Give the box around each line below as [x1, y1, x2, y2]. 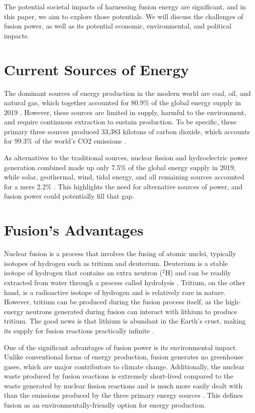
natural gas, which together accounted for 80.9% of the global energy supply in [4, 97, 241, 108]
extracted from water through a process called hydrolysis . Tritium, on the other [4, 277, 246, 287]
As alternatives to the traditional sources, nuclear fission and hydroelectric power [4, 152, 248, 163]
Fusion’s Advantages [4, 220, 144, 240]
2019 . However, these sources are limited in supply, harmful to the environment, [4, 107, 246, 117]
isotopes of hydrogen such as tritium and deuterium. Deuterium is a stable [4, 258, 228, 268]
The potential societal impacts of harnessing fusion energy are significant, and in [4, 1, 246, 11]
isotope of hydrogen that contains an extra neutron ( [4, 267, 163, 278]
